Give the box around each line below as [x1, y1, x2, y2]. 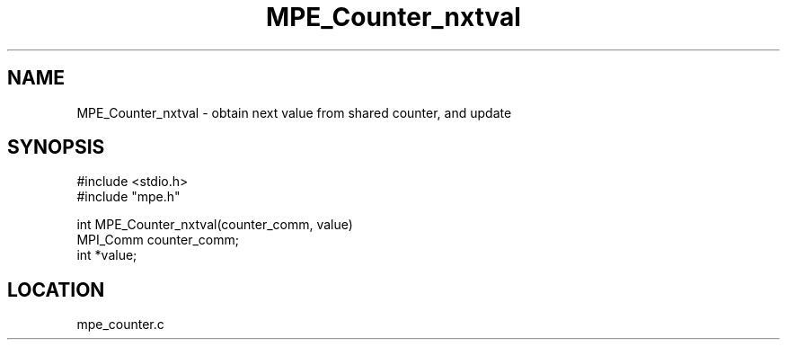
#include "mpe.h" [76, 189, 181, 205]
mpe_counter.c [76, 316, 164, 333]
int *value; [76, 247, 137, 263]
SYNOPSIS [7, 136, 105, 159]
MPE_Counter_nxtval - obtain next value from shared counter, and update [76, 104, 512, 120]
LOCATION [7, 278, 105, 301]
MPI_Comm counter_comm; [76, 232, 240, 248]
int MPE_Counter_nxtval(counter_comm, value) [76, 217, 353, 233]
